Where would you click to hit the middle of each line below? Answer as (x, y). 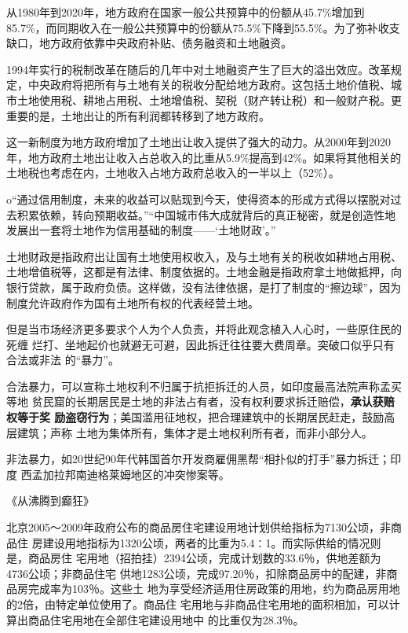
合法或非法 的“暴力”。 (63, 360)
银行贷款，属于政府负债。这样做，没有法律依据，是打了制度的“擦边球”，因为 (204, 287)
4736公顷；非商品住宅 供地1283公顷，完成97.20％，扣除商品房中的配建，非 (197, 573)
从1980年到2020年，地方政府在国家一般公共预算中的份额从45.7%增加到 (186, 12)
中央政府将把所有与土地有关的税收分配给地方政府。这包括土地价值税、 (209, 85)
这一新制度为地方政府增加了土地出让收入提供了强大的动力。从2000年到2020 (199, 142)
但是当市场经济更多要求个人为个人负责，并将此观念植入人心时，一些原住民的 (204, 329)
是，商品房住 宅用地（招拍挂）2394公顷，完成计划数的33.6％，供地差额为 (194, 558)
